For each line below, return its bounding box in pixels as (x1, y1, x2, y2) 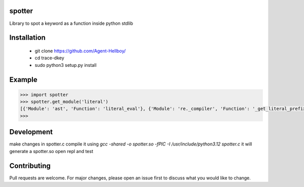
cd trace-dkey (34, 55, 64, 61)
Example (9, 75, 37, 84)
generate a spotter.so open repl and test (9, 148, 94, 154)
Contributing (9, 161, 51, 170)
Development (9, 128, 53, 136)
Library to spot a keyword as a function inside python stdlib (9, 20, 134, 26)
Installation (9, 33, 46, 42)
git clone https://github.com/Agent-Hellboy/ (34, 48, 126, 54)
